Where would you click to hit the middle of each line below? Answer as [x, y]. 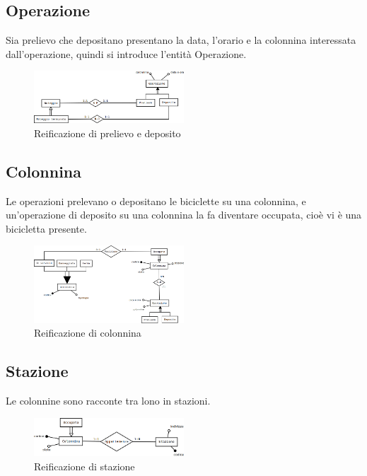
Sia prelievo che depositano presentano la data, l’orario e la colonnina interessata [181, 40]
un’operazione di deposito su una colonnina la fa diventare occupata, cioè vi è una [184, 215]
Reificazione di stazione [85, 466]
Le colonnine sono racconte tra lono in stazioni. [108, 400]
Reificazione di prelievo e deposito [107, 133]
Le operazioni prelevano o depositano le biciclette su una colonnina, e [156, 201]
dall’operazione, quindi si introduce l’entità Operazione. [126, 53]
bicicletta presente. [46, 228]
